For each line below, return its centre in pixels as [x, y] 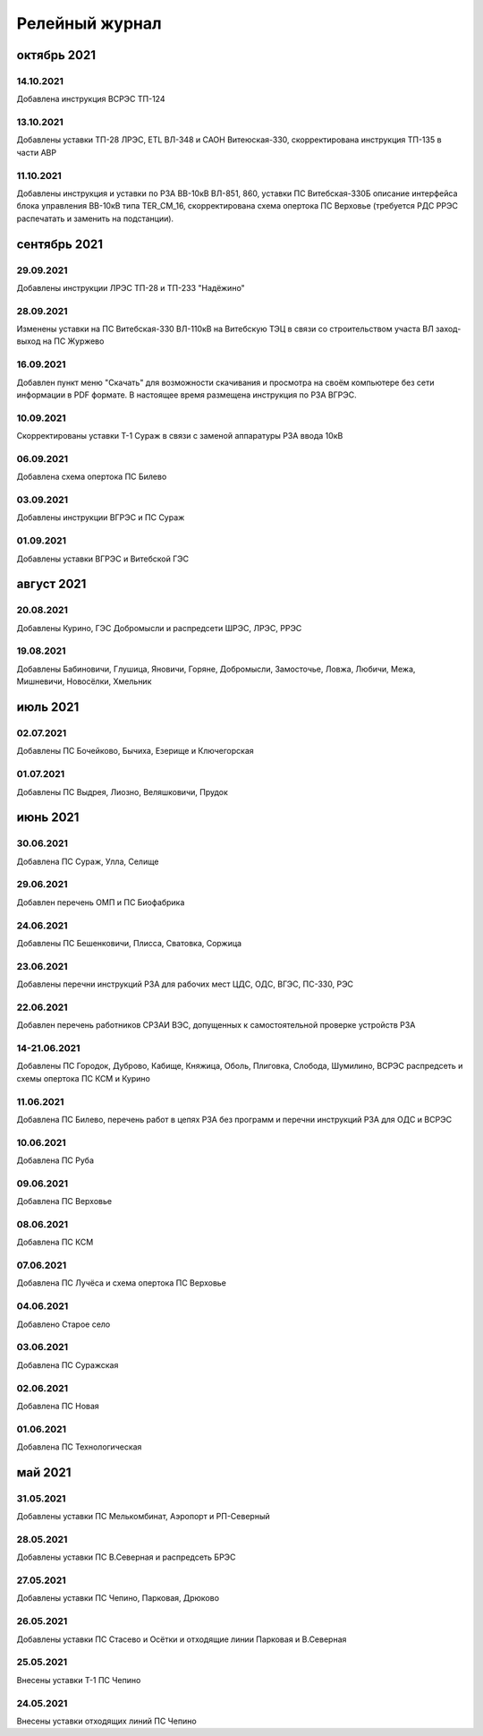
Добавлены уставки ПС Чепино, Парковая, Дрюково [118, 1598]
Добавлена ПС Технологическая [79, 1447]
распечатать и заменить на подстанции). [95, 218]
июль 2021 [48, 707]
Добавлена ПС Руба [55, 1160]
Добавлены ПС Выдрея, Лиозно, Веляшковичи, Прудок [122, 791]
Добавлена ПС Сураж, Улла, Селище [88, 861]
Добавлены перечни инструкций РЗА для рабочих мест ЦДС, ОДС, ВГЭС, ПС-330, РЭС [185, 984]
